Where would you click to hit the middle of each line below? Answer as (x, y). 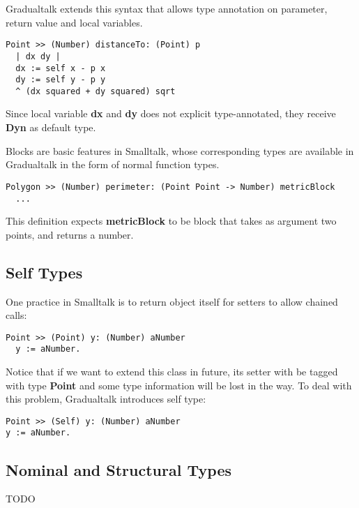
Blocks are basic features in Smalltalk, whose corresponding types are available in (180, 150)
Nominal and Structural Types (119, 469)
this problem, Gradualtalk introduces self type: (106, 399)
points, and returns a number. (70, 234)
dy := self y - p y (61, 80)
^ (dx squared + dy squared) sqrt (96, 91)
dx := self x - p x (61, 68)
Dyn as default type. (51, 127)
